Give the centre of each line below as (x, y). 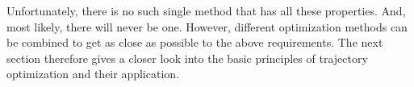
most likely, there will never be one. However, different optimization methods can (207, 26)
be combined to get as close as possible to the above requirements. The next (195, 42)
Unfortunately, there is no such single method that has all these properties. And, (206, 10)
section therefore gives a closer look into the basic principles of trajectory (187, 58)
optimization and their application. (93, 74)
